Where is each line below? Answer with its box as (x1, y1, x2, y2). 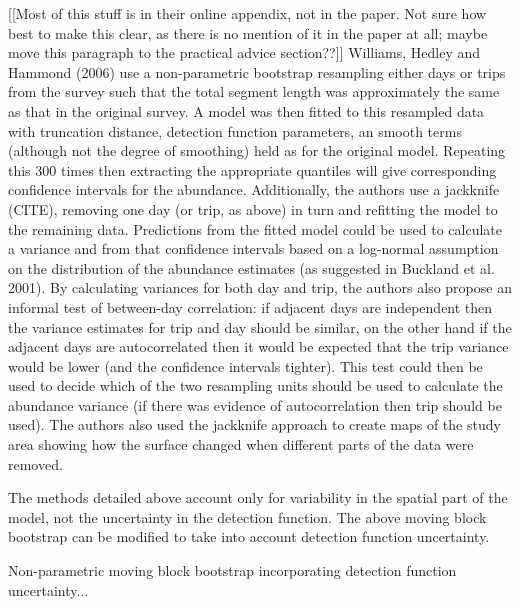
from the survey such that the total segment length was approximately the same (8, 81, 500, 102)
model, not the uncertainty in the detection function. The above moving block (8, 506, 487, 527)
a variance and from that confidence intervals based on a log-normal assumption (8, 238, 499, 259)
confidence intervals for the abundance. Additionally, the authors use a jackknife (8, 179, 500, 200)
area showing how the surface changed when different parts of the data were (8, 434, 474, 455)
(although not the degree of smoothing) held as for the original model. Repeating (8, 140, 506, 161)
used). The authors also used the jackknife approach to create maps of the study (8, 414, 501, 435)
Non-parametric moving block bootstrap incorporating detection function (8, 560, 457, 581)
